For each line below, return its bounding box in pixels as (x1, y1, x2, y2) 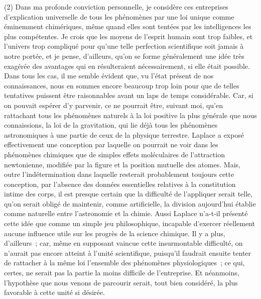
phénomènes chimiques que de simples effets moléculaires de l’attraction (4, 149, 225, 159)
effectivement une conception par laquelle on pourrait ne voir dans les (4, 139, 218, 150)
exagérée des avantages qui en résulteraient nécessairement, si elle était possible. (4, 60, 250, 71)
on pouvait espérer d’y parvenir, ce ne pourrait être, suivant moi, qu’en (4, 99, 223, 110)
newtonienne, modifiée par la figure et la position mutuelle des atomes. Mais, (4, 159, 240, 169)
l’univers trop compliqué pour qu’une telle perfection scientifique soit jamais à (4, 41, 244, 51)
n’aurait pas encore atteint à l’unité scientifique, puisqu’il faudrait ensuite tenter (4, 247, 251, 258)
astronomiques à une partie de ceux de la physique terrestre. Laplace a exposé (4, 129, 244, 140)
